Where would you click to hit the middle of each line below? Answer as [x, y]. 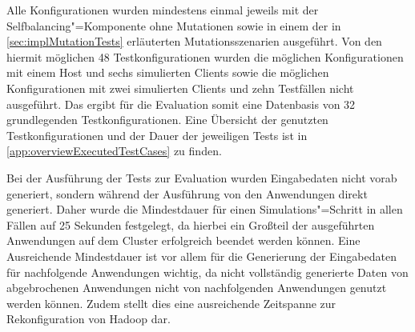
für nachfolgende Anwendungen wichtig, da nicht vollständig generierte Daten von [207, 272]
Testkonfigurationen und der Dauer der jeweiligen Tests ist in [157, 135]
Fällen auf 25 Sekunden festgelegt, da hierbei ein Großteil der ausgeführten [191, 224]
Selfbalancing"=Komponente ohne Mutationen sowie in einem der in [174, 25]
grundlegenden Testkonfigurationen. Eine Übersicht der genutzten [167, 120]
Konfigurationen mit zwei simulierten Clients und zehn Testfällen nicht [180, 88]
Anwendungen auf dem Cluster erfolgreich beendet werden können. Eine [183, 240]
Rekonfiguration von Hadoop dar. [89, 319]
